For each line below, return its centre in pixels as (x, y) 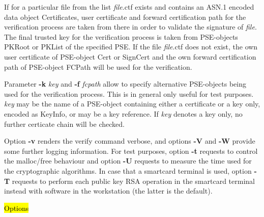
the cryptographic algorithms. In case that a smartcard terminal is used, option (128, 170)
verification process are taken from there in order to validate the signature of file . (130, 27)
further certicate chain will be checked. (64, 124)
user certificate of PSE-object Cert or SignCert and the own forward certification (130, 56)
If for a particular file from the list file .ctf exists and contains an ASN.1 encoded (129, 7)
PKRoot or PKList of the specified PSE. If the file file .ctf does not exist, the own (131, 47)
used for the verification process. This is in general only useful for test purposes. (129, 93)
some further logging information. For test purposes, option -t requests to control (131, 151)
